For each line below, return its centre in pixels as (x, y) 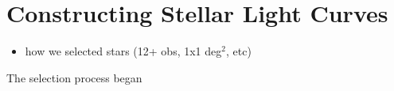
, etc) (238, 51)
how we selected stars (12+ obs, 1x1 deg (123, 51)
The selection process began (74, 77)
